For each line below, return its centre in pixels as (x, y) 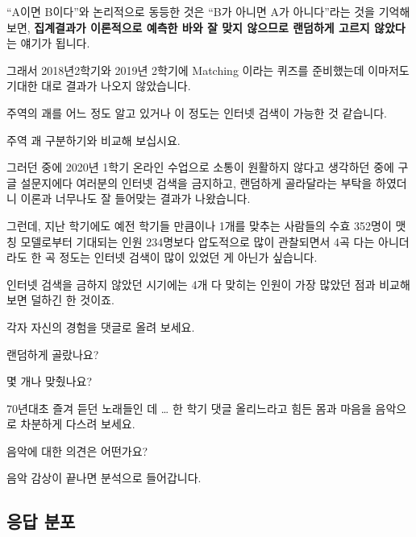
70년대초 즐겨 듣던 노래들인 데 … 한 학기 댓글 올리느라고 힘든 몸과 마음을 (189, 408)
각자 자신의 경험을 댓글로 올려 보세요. (101, 326)
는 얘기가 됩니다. (48, 43)
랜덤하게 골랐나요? (53, 354)
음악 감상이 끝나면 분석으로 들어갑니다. (104, 478)
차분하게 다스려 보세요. (78, 424)
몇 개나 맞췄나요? (50, 381)
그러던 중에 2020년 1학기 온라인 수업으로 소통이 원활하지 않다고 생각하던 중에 (200, 167)
